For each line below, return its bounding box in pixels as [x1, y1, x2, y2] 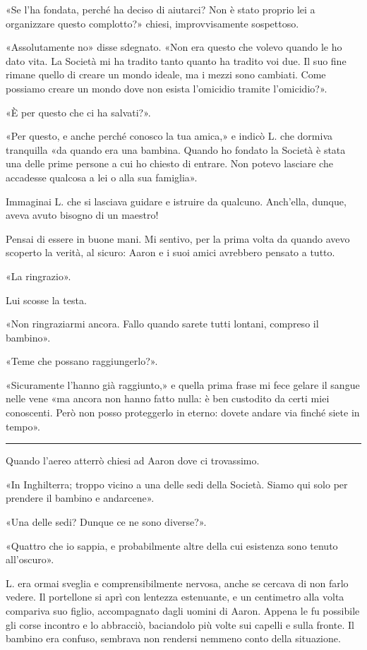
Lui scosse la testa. [6, 292, 87, 307]
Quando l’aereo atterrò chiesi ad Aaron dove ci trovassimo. [6, 453, 260, 468]
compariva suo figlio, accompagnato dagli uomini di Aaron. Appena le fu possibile [6, 603, 360, 618]
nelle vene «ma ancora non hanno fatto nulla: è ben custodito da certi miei [6, 391, 330, 406]
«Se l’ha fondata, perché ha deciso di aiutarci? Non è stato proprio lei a [6, 2, 315, 16]
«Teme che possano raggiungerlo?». [6, 354, 158, 368]
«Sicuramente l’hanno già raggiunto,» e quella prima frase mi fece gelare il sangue [6, 377, 360, 392]
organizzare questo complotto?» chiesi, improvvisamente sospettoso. [6, 16, 299, 30]
